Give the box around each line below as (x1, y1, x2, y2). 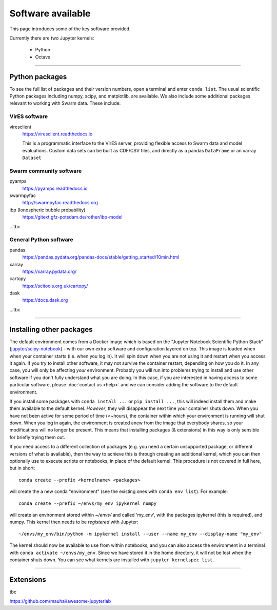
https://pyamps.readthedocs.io (22, 185, 88, 191)
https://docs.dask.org (22, 297, 68, 303)
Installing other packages (9, 325, 93, 333)
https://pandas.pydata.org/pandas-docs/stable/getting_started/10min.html (22, 254, 180, 260)
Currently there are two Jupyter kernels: (9, 35, 94, 41)
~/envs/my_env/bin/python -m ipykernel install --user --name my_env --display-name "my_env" (18, 531, 262, 537)
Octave (35, 54, 51, 60)
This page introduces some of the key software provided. (9, 26, 131, 32)
